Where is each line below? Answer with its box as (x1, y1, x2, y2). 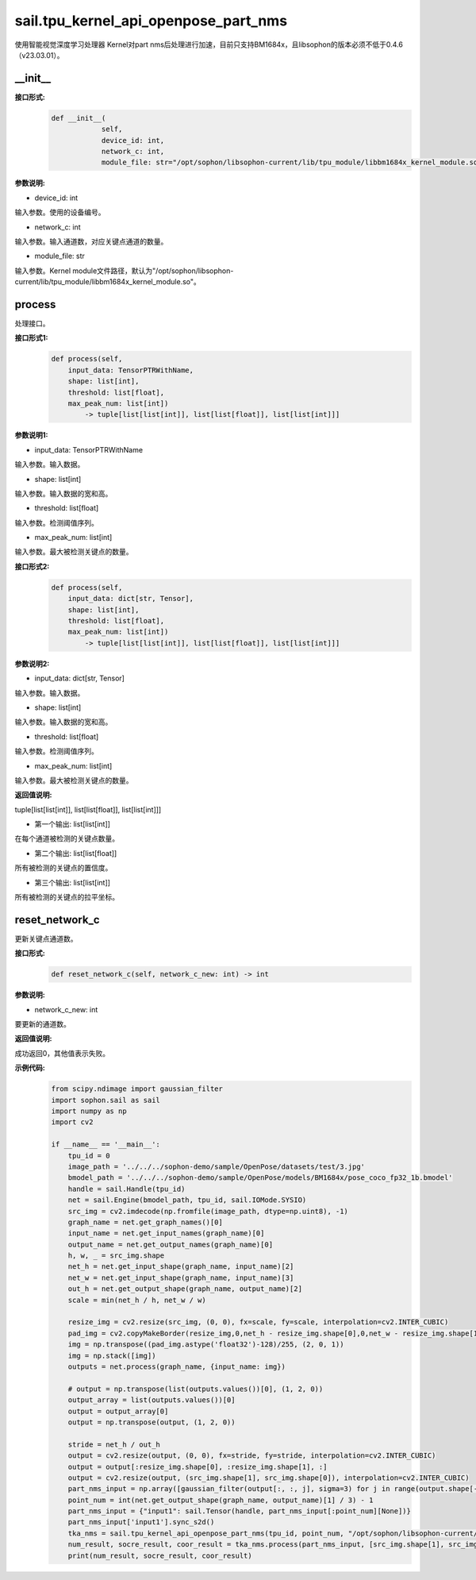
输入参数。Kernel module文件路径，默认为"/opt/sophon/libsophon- (14, 266, 234, 276)
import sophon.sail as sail (51, 1096, 160, 1104)
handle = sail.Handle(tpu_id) (67, 1184, 186, 1193)
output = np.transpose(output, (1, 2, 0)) (67, 1417, 236, 1427)
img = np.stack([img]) (67, 1351, 156, 1360)
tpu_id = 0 (67, 1151, 110, 1160)
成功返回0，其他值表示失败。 (14, 1048, 110, 1058)
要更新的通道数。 (14, 1019, 71, 1029)
